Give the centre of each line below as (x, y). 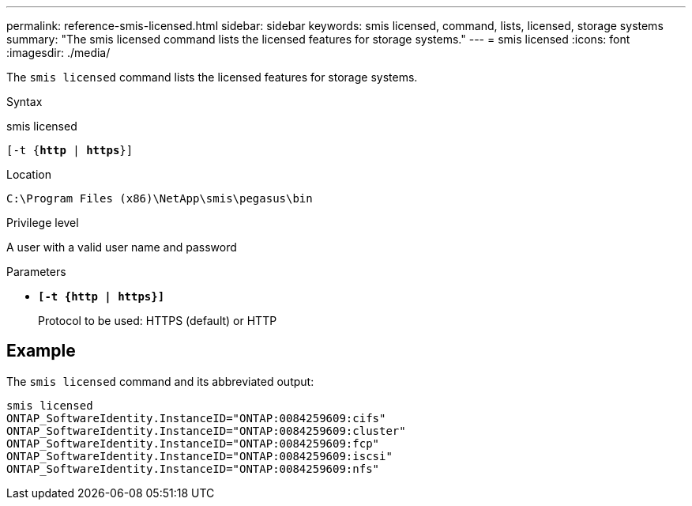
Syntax (24, 102)
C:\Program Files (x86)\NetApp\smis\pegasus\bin (160, 198)
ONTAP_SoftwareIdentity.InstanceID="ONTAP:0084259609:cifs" (196, 418)
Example (41, 351)
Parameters (36, 272)
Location (29, 174)
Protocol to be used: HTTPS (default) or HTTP (158, 321)
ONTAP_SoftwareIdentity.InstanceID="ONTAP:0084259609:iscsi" (199, 456)
